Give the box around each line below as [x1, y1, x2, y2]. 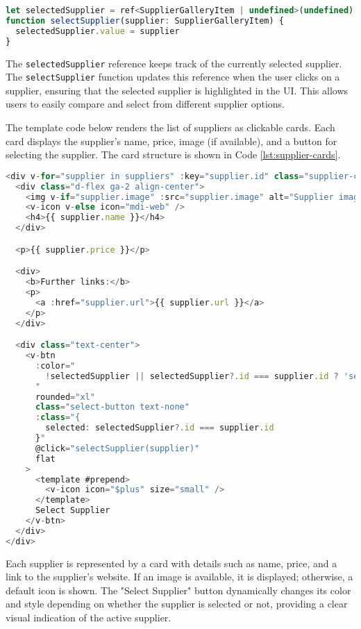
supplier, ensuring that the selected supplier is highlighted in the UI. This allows [6, 83, 349, 97]
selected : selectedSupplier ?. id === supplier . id [45, 423, 274, 433]
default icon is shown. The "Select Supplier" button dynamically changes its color [6, 582, 351, 597]
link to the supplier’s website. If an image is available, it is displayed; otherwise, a [6, 569, 353, 584]
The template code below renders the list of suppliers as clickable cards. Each [6, 120, 335, 134]
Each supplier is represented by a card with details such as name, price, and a [6, 555, 337, 570]
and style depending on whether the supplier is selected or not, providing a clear [6, 596, 348, 611]
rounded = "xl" [35, 392, 95, 402]
